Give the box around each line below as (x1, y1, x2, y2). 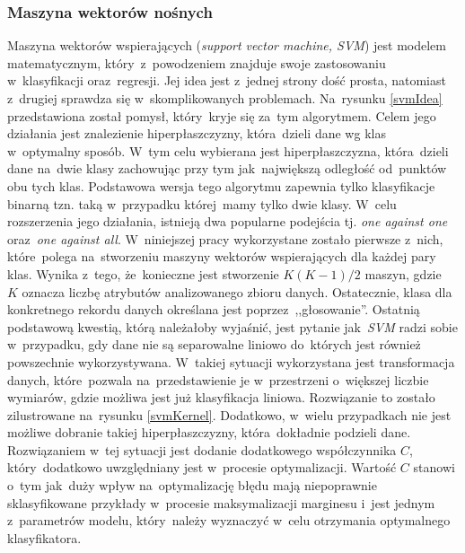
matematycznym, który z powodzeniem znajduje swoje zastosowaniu (7, 53, 386, 72)
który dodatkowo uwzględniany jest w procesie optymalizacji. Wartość (7, 458, 397, 477)
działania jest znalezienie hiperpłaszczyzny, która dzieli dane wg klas (7, 124, 386, 143)
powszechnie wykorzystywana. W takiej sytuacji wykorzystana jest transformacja (7, 352, 455, 371)
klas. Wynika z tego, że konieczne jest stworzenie (7, 264, 279, 283)
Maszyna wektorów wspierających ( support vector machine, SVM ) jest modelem (7, 36, 446, 55)
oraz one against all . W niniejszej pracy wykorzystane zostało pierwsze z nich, (7, 229, 443, 248)
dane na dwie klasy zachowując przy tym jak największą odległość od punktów (7, 159, 447, 178)
